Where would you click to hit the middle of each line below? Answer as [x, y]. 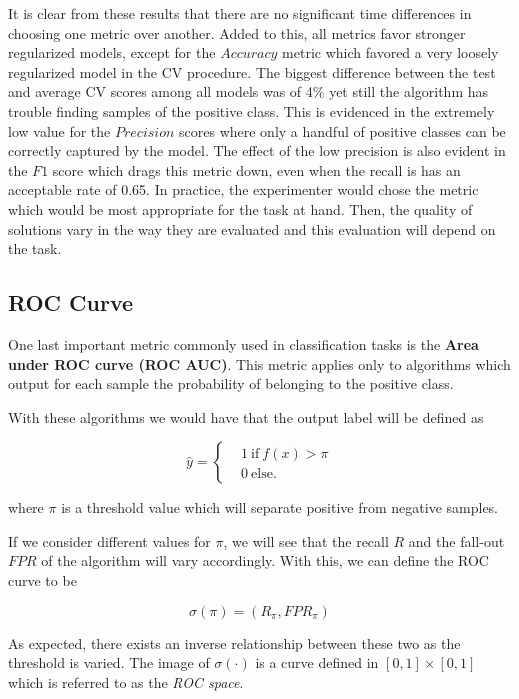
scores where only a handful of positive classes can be [342, 130]
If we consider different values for [109, 540]
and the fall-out [456, 540]
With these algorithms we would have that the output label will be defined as [246, 416]
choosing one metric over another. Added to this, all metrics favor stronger [237, 32]
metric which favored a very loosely [390, 52]
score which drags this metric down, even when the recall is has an [256, 169]
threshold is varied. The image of [109, 662]
